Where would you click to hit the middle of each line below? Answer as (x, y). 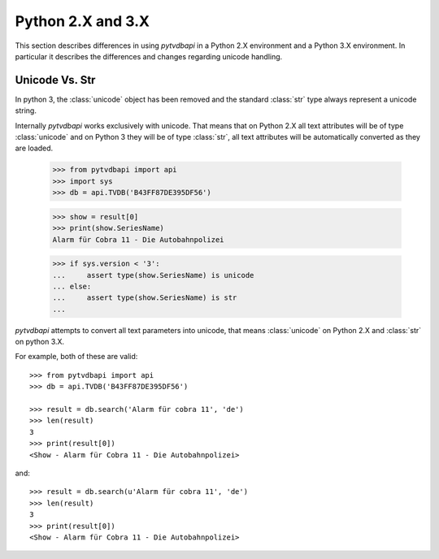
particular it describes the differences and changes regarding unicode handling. (149, 56)
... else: (72, 286)
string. (26, 110)
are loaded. (34, 148)
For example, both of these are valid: (76, 357)
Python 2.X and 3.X (83, 21)
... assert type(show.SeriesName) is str (145, 298)
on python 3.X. (40, 342)
